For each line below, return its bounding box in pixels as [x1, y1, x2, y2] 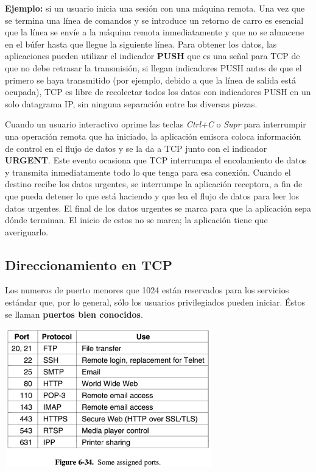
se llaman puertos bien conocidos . [5, 307, 143, 320]
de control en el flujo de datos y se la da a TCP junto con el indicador [5, 141, 267, 154]
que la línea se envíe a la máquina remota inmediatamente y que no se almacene [5, 26, 304, 38]
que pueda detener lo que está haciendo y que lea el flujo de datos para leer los [5, 189, 299, 202]
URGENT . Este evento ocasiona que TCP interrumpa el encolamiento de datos [5, 154, 307, 166]
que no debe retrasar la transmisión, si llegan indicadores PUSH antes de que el [5, 61, 302, 74]
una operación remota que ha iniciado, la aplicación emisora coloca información [5, 129, 301, 142]
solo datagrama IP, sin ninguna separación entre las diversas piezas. [5, 97, 258, 110]
